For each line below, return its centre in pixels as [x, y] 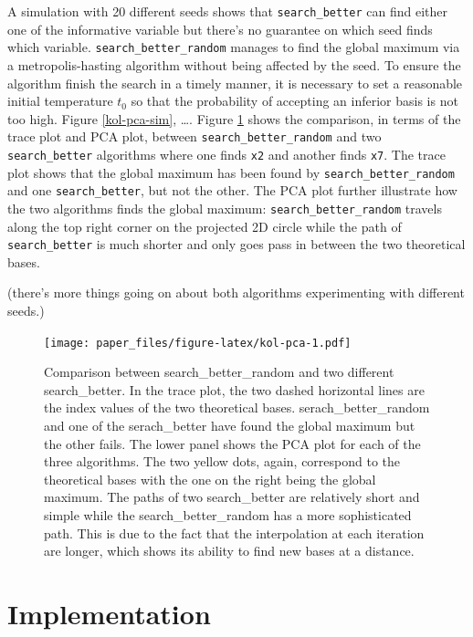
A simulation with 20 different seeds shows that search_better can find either [228, 11]
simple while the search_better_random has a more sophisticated [228, 515]
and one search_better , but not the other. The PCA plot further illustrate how [232, 190]
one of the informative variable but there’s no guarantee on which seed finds [220, 29]
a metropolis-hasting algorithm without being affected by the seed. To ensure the [234, 64]
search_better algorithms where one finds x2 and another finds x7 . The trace [226, 154]
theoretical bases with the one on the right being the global [210, 479]
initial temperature [60, 101]
